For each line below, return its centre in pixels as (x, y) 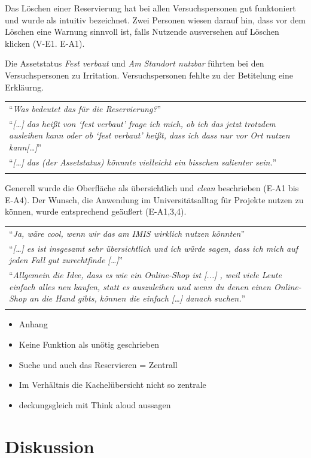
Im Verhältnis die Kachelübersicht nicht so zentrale (112, 385)
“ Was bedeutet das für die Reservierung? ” (85, 108)
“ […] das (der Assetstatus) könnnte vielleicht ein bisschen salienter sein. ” (143, 162)
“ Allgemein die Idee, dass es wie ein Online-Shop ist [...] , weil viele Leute (145, 274)
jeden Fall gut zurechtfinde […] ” (66, 260)
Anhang (33, 324)
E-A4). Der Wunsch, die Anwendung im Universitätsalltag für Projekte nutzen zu (154, 199)
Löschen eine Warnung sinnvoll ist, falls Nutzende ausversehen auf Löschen (142, 31)
